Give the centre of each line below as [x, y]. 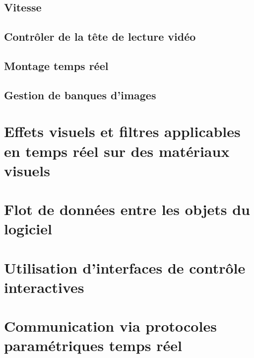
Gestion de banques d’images [80, 95]
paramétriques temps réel [93, 345]
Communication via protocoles [110, 326]
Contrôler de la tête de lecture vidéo [100, 36]
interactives [44, 287]
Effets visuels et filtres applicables [122, 131]
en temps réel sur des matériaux [117, 151]
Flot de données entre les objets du [127, 209]
